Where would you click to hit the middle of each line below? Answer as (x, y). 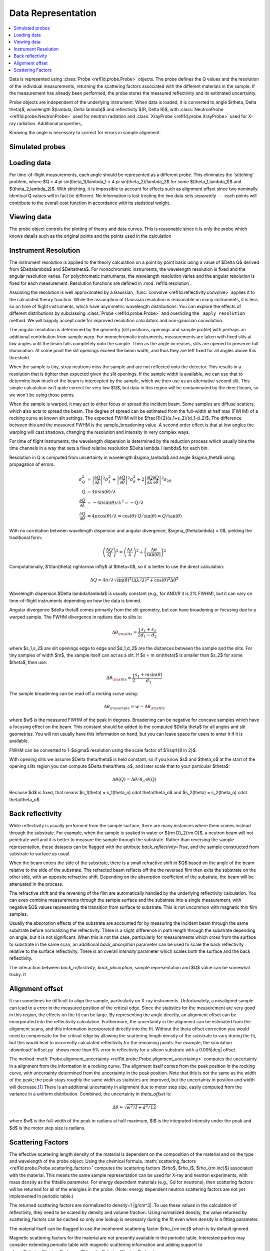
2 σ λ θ (166, 480)
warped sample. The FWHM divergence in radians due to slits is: (76, 617)
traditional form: (26, 537)
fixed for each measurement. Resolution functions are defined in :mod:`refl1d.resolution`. (100, 283)
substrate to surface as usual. (40, 854)
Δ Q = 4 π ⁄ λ (102, 580)
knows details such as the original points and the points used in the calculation (90, 236)
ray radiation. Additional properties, (46, 123)
